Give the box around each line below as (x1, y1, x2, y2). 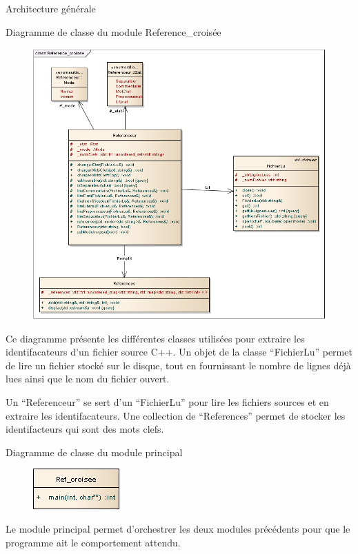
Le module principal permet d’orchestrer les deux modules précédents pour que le (6, 522, 350, 536)
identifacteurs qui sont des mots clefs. (6, 422, 164, 436)
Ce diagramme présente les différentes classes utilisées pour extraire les (6, 331, 305, 345)
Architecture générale (6, 1, 96, 15)
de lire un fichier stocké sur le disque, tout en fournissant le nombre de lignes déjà (6, 358, 351, 372)
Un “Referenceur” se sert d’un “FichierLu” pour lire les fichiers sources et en (6, 395, 329, 409)
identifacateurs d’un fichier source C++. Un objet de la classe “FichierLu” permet (6, 345, 352, 359)
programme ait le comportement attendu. (6, 535, 181, 549)
